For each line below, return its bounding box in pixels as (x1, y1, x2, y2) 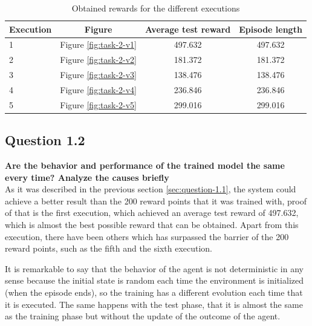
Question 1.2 (5, 131, 85, 149)
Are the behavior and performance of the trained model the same (5, 159, 285, 172)
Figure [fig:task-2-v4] (60, 83, 137, 96)
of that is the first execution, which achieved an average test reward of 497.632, (5, 206, 299, 219)
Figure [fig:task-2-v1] (60, 38, 137, 51)
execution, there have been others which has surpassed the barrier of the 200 (5, 230, 289, 243)
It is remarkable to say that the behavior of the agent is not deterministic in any (5, 262, 304, 275)
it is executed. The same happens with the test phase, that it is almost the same (5, 298, 303, 310)
